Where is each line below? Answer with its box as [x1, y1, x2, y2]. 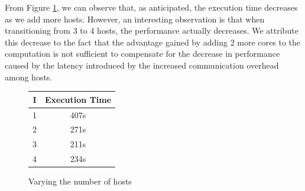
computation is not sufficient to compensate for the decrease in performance [5, 47, 280, 60]
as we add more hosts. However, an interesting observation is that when [5, 12, 265, 25]
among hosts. [5, 70, 53, 83]
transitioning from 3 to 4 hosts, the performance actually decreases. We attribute [5, 24, 298, 37]
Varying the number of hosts [28, 175, 132, 187]
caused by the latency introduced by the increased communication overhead [5, 59, 279, 71]
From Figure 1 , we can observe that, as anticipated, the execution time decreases [5, 1, 298, 13]
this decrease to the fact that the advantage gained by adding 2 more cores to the [5, 35, 301, 48]
